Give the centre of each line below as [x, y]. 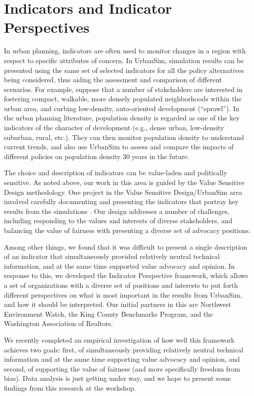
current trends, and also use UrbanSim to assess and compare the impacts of [119, 147]
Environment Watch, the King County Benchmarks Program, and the [109, 314]
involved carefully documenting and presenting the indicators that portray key [121, 201]
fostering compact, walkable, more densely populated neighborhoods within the [123, 99]
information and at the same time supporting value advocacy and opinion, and [122, 359]
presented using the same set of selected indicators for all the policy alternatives [124, 70]
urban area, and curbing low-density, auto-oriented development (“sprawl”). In [122, 108]
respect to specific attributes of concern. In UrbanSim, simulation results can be [124, 60]
